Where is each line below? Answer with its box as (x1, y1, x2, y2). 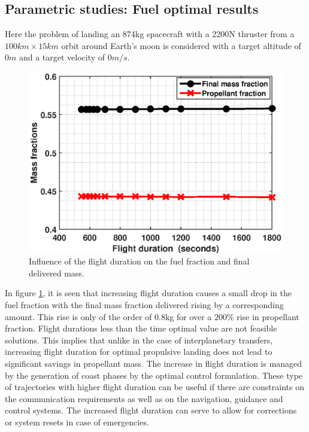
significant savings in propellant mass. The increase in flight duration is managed (5, 357, 302, 369)
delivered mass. (29, 266, 84, 279)
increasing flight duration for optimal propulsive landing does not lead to (5, 345, 272, 358)
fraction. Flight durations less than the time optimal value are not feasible (5, 322, 277, 334)
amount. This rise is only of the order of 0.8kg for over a (5, 310, 212, 323)
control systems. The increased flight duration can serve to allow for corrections (5, 404, 297, 416)
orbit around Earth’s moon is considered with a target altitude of (61, 39, 301, 51)
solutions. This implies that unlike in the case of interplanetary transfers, (5, 333, 273, 346)
